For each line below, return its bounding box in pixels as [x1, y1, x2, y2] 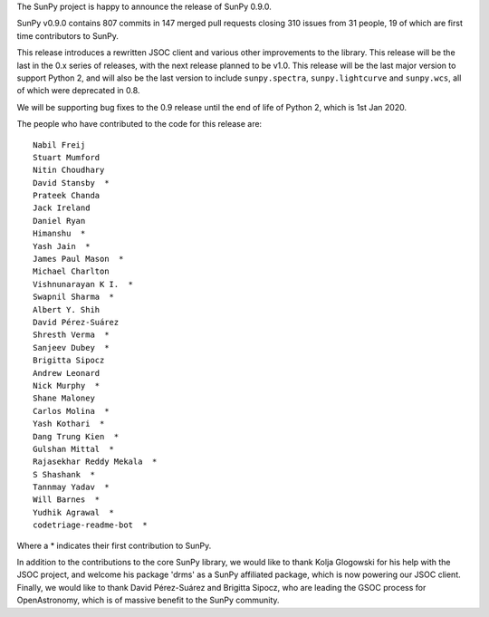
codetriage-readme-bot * [33, 520, 149, 530]
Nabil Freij [33, 140, 86, 149]
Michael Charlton [33, 266, 110, 276]
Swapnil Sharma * [33, 292, 115, 303]
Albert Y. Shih [33, 304, 101, 314]
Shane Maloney [33, 393, 95, 403]
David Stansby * [33, 178, 110, 188]
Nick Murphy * [33, 381, 101, 390]
